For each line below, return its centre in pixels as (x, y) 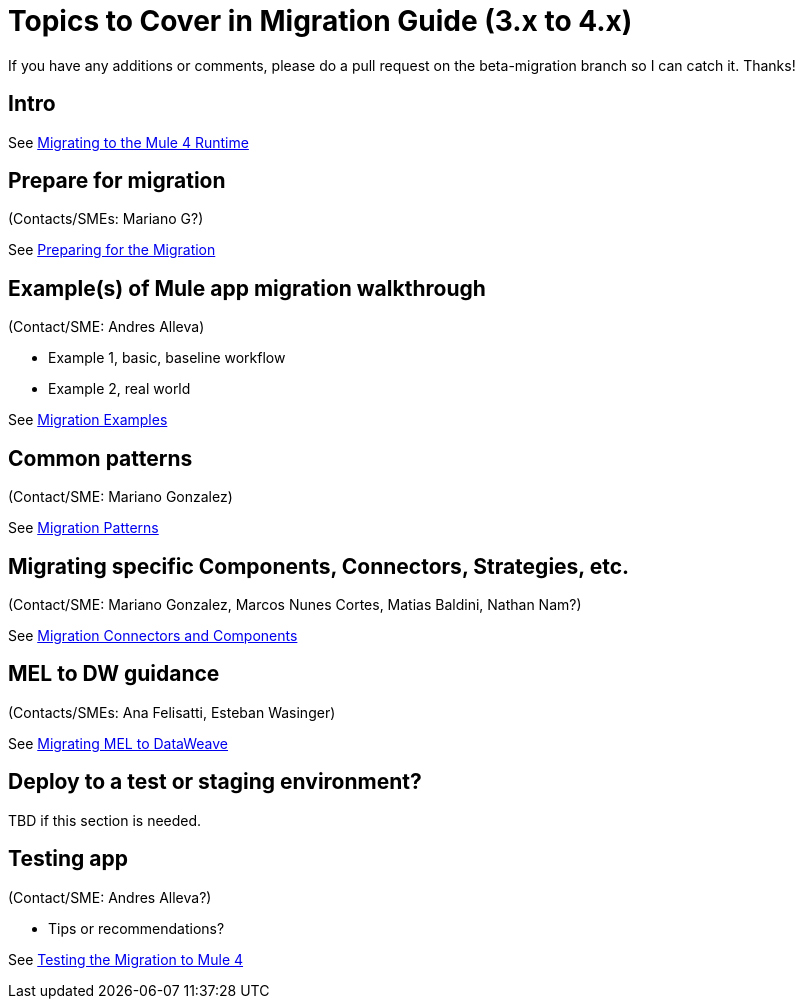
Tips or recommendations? (136, 928)
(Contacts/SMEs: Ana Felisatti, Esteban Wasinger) (172, 712)
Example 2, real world (119, 389)
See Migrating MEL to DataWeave (118, 743)
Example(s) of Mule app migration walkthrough (247, 288)
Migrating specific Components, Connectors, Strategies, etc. (319, 566)
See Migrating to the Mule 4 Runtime (128, 142)
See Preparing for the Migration (112, 250)
